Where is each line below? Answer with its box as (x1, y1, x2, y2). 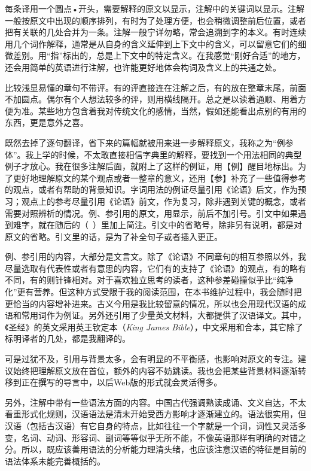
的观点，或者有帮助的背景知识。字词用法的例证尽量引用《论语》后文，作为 (5, 183, 298, 196)
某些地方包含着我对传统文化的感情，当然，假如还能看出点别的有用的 (38, 104, 306, 117)
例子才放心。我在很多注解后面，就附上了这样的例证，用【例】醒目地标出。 (5, 160, 298, 172)
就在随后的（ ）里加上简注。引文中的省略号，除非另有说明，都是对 (38, 218, 302, 231)
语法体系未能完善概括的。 (5, 454, 105, 467)
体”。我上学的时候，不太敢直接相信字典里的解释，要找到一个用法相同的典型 (5, 148, 302, 160)
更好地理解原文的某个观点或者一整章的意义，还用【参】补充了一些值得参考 (13, 171, 306, 184)
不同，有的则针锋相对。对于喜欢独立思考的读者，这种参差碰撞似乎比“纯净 (5, 274, 294, 286)
